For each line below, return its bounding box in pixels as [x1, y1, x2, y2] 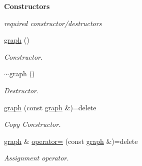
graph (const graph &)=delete [4, 102, 96, 112]
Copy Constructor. [4, 119, 61, 129]
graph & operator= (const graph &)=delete [4, 135, 138, 146]
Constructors [4, 1, 50, 11]
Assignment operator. [4, 152, 69, 163]
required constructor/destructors [4, 18, 102, 28]
